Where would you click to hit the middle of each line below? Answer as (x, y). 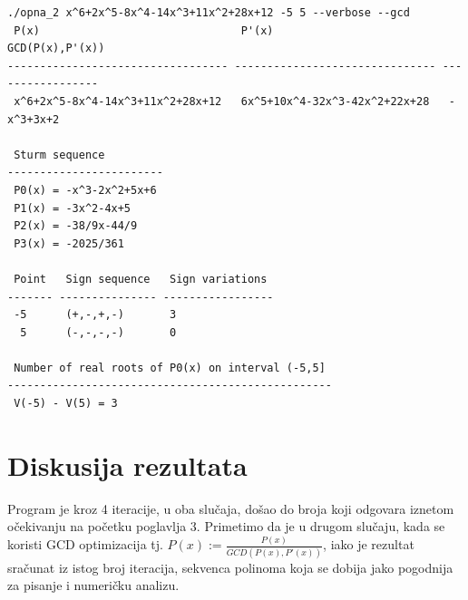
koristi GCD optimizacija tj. (85, 544)
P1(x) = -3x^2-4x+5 (73, 208)
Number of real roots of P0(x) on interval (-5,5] (170, 368)
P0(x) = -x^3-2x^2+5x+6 (85, 190)
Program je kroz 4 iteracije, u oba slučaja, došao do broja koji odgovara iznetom (231, 508)
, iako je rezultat (369, 544)
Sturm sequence (59, 155)
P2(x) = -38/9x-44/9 (76, 226)
